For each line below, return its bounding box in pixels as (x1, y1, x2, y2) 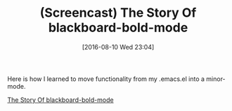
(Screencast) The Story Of (39, 5, 197, 21)
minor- (206, 75, 226, 83)
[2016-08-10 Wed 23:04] (82, 43, 155, 51)
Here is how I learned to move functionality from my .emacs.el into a (7, 75, 205, 83)
